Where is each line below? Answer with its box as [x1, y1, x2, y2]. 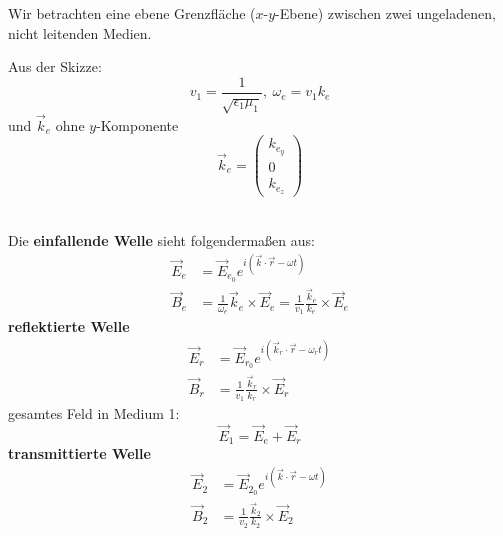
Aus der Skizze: [8, 56, 102, 77]
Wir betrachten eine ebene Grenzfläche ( [8, 3, 256, 23]
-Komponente [96, 114, 179, 135]
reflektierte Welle [8, 316, 130, 337]
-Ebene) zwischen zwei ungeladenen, [275, 3, 496, 23]
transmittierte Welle [8, 443, 151, 464]
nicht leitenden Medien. [8, 22, 152, 43]
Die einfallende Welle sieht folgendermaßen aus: [8, 229, 315, 250]
